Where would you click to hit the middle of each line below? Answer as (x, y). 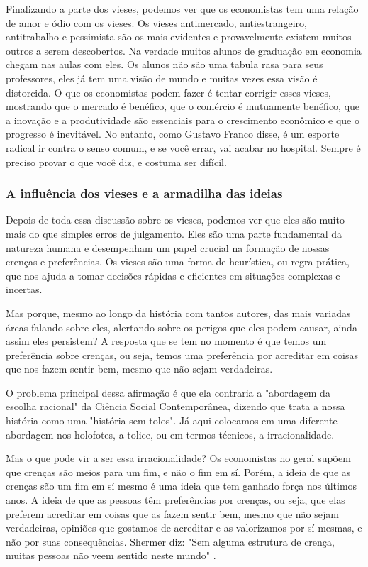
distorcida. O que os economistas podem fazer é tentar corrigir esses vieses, (168, 92)
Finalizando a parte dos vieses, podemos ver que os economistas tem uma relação (182, 9)
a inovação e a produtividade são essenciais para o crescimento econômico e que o (183, 120)
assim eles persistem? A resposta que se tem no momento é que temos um (166, 341)
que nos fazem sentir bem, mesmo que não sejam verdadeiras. (139, 369)
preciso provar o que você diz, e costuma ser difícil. (116, 161)
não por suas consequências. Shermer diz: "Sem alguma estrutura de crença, (170, 541)
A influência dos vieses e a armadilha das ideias (144, 193)
